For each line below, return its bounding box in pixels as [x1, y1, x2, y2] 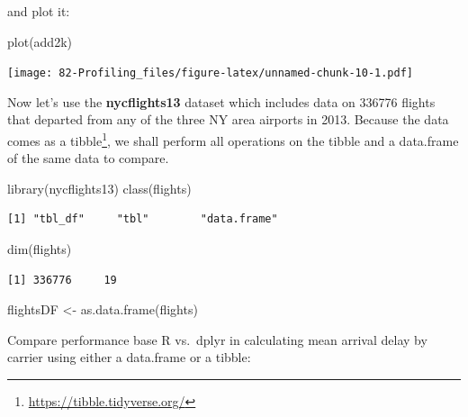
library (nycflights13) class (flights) [7, 178, 192, 197]
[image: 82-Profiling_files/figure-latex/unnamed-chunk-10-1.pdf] [7, 67, 414, 80]
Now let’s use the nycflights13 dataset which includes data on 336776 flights [7, 92, 436, 111]
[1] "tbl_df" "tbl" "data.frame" [7, 213, 278, 226]
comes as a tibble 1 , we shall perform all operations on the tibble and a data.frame [7, 129, 459, 150]
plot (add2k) [7, 32, 72, 50]
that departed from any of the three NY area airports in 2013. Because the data [7, 110, 449, 129]
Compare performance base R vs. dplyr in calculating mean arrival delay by [7, 330, 427, 349]
